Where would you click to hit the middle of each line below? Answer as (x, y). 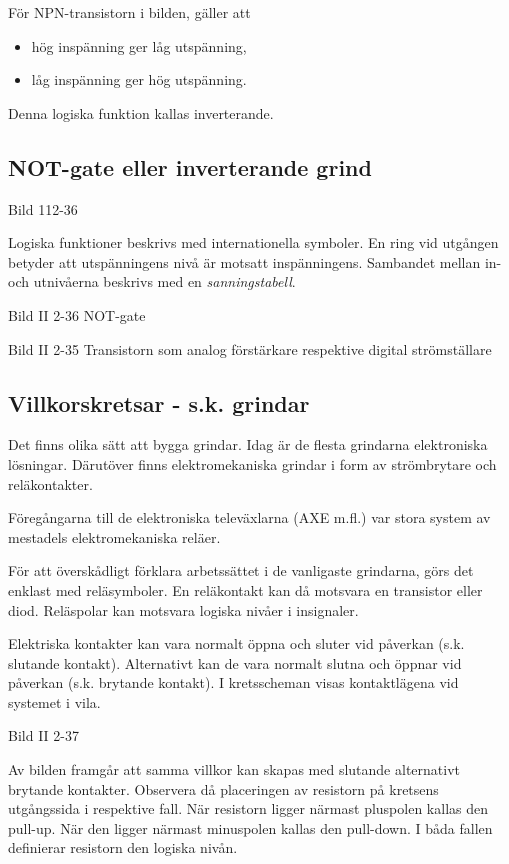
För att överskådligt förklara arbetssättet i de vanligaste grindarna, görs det (241, 570)
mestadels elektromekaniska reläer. (114, 536)
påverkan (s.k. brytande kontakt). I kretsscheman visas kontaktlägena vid (233, 682)
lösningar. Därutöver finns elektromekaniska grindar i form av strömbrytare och (252, 463)
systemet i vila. (54, 701)
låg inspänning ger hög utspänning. (139, 79)
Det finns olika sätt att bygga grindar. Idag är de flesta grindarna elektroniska (248, 444)
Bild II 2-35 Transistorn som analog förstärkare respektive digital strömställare (250, 348)
